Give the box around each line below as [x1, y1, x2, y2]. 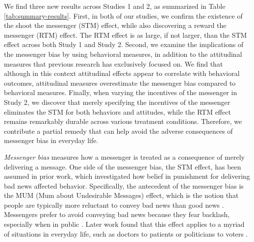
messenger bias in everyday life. [4, 135, 99, 145]
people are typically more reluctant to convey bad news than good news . [4, 199, 224, 210]
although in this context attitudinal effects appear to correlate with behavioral [4, 68, 240, 78]
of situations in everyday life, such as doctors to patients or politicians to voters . [4, 228, 248, 239]
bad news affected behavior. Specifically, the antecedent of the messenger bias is [4, 180, 244, 191]
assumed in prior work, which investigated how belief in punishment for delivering [4, 171, 250, 181]
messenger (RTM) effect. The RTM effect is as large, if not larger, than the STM [4, 29, 247, 40]
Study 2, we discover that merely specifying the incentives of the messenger [4, 97, 230, 107]
